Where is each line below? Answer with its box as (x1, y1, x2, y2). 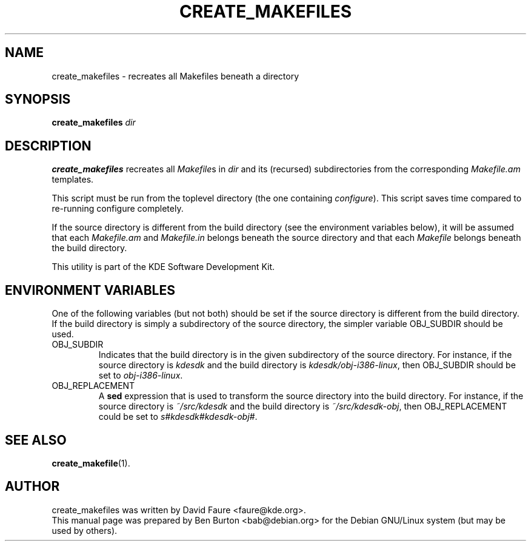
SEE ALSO (5, 432, 67, 448)
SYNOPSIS (5, 92, 71, 107)
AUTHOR (5, 479, 60, 494)
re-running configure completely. (52, 203, 184, 214)
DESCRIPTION (5, 138, 92, 153)
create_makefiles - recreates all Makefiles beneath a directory (52, 70, 299, 81)
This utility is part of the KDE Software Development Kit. (52, 261, 275, 272)
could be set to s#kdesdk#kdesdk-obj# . (98, 411, 258, 422)
